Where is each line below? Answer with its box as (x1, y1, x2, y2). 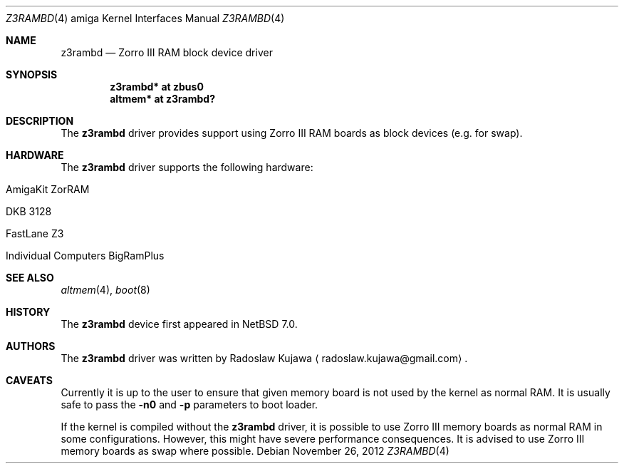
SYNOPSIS (6, 68, 58, 81)
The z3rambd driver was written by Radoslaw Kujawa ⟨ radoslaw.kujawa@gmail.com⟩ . (61, 352, 468, 364)
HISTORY (6, 306, 51, 318)
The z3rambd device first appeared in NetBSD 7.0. (61, 318, 298, 330)
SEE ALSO (6, 272, 54, 284)
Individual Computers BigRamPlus (6, 249, 165, 262)
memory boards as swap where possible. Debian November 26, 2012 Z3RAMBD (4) (61, 445, 449, 457)
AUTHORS (6, 340, 56, 352)
